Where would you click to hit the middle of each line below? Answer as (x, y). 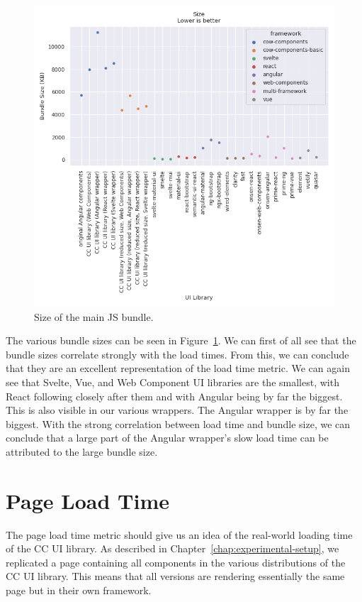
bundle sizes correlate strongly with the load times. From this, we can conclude (177, 354)
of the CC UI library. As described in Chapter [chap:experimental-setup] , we (172, 548)
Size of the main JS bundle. (94, 316)
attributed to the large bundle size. (82, 451)
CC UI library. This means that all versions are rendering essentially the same (175, 576)
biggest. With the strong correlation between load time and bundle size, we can (178, 423)
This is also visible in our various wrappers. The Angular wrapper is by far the (177, 410)
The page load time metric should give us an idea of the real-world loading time (179, 534)
